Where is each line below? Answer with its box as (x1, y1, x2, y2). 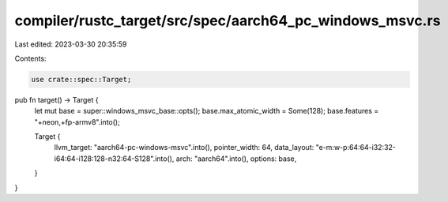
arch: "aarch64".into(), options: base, (175, 154, 297, 163)
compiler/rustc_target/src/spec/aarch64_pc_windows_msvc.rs (14, 12, 441, 29)
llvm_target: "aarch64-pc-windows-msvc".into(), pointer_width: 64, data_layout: (54, 143, 314, 152)
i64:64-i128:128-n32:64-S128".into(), (54, 154, 175, 163)
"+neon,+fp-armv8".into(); (34, 117, 120, 126)
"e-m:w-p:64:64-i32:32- (315, 143, 397, 152)
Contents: (14, 54, 47, 63)
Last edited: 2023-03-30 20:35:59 (14, 39, 127, 49)
